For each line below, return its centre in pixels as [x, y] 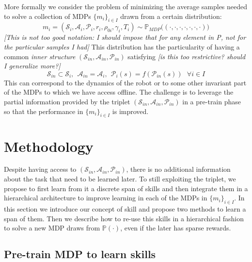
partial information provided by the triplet [67, 101]
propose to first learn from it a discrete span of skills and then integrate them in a [126, 188]
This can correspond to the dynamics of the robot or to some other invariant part [125, 82]
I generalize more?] [32, 66]
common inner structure [40, 56]
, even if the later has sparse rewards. [176, 228]
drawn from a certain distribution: [171, 16]
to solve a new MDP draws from [52, 228]
